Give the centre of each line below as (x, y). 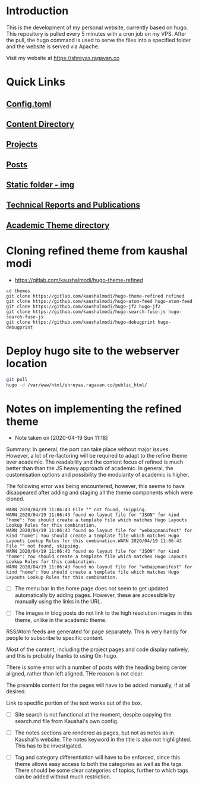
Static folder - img (40, 185)
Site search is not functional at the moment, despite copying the (93, 714)
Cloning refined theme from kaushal (97, 251)
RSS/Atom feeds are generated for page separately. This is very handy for (97, 631)
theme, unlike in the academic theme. (61, 620)
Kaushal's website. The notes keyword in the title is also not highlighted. (103, 739)
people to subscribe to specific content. (55, 637)
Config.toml (29, 104)
